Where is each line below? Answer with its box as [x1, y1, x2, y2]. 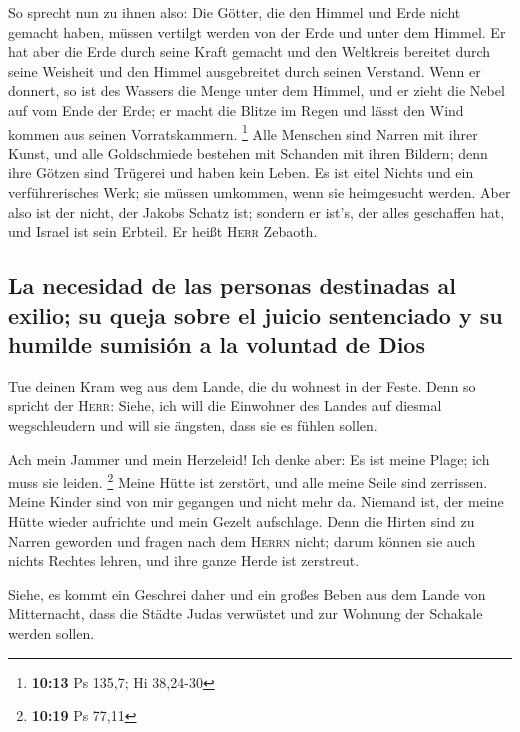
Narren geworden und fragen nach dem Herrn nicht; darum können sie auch [8, 530, 476, 551]
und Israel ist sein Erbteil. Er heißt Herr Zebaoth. [8, 221, 318, 242]
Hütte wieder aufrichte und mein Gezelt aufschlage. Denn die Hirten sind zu [8, 510, 475, 531]
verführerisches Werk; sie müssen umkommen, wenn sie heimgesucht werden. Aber [8, 182, 511, 202]
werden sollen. [8, 622, 95, 643]
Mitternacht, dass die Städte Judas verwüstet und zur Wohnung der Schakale [8, 603, 483, 624]
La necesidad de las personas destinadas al [8, 270, 456, 301]
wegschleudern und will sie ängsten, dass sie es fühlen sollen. [8, 414, 378, 435]
